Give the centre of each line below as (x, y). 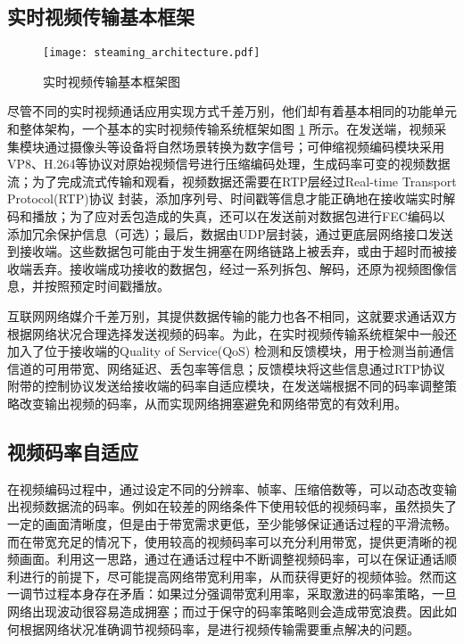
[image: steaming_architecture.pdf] (152, 53)
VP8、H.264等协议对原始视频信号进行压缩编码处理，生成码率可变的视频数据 (229, 164)
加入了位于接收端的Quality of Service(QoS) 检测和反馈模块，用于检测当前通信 (231, 351)
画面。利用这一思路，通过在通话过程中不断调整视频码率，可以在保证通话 (232, 559)
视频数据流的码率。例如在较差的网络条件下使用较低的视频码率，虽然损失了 (238, 506)
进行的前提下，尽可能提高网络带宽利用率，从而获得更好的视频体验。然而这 (238, 576)
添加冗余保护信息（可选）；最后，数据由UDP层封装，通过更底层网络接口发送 (230, 233)
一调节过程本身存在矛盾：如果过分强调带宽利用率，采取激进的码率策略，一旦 (232, 594)
